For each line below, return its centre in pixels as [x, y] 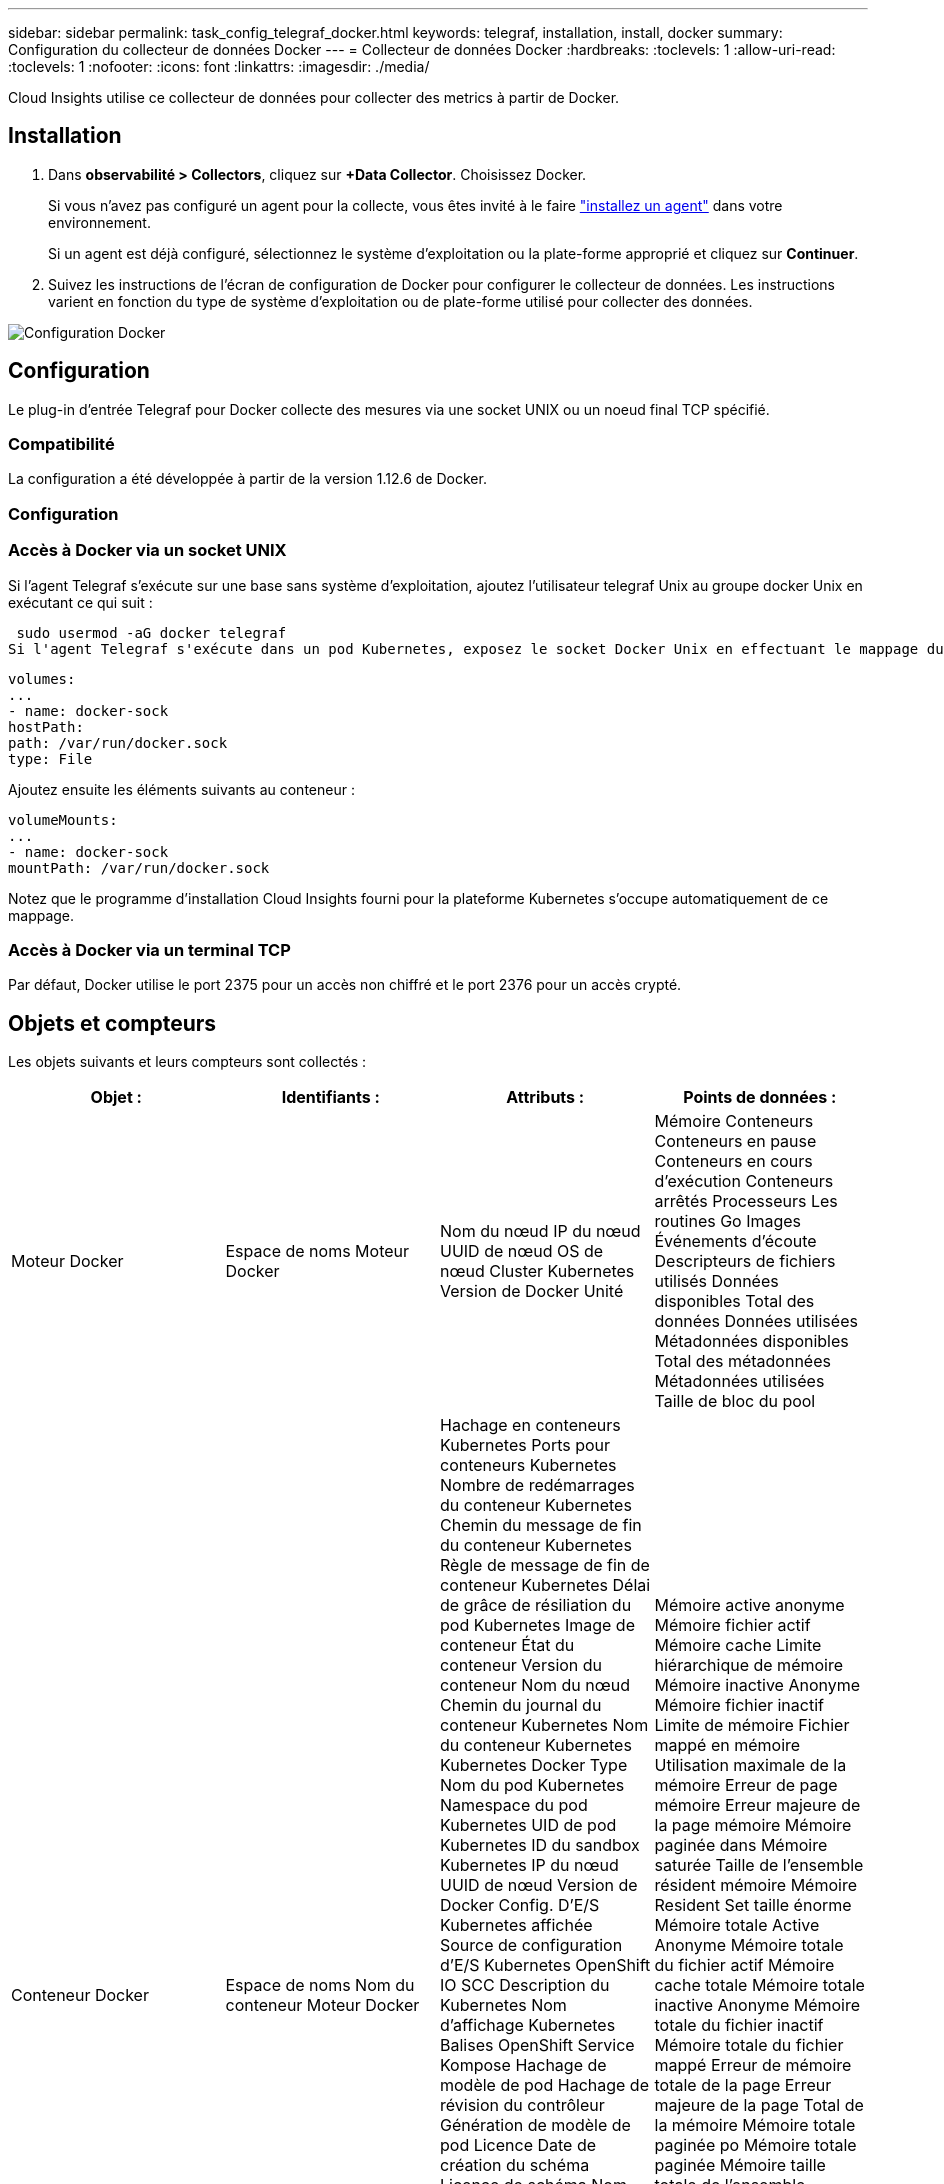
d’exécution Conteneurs [744, 1181]
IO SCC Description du [525, 1985]
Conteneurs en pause [735, 1141]
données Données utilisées [756, 1321]
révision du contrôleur [522, 2105]
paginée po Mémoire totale [755, 2145]
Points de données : [760, 1097]
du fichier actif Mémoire [744, 1965]
